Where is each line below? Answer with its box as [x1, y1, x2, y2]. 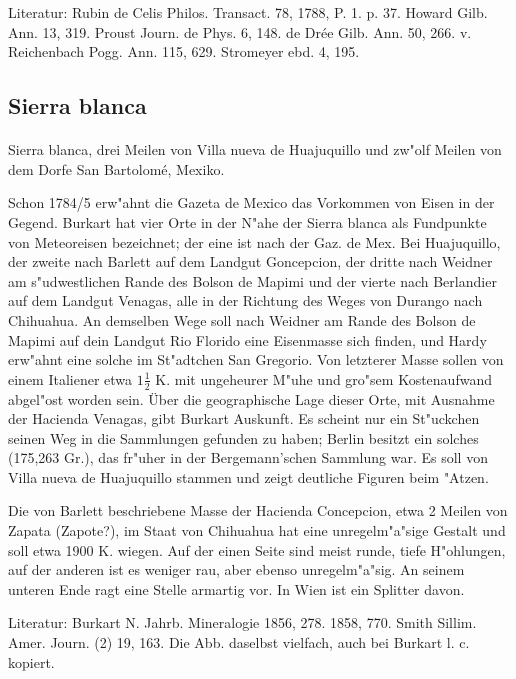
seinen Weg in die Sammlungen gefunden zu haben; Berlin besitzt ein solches [8, 427, 479, 448]
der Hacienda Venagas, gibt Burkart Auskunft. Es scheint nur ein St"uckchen [8, 408, 480, 429]
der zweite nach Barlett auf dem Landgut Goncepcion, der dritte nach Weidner [8, 251, 493, 272]
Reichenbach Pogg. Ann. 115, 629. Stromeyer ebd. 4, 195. [8, 41, 360, 62]
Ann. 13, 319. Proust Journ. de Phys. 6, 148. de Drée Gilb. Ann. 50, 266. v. [8, 21, 472, 42]
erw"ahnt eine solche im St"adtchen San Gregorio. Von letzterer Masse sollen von [8, 349, 504, 370]
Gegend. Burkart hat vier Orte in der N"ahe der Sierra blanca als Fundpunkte [8, 211, 487, 232]
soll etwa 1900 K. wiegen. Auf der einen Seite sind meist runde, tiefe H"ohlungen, [8, 539, 506, 560]
